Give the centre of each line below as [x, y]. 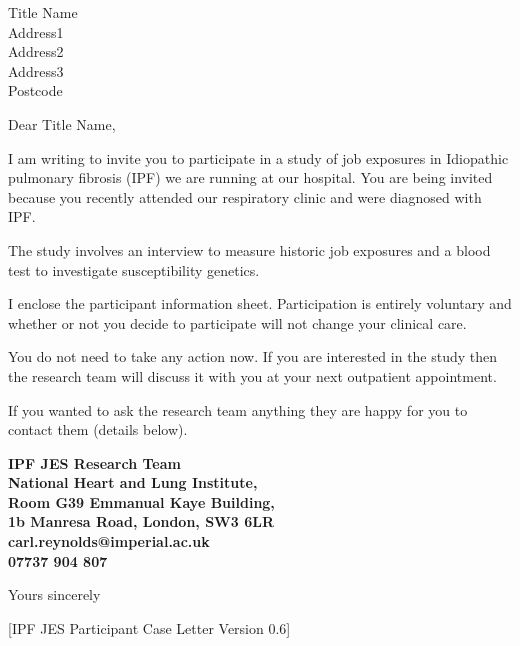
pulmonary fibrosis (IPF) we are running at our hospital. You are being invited [250, 177]
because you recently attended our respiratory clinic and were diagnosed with [245, 196]
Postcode [35, 90]
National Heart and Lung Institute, [133, 482]
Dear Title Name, [62, 123]
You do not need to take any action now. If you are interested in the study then [253, 356]
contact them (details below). [98, 429]
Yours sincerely [54, 594]
